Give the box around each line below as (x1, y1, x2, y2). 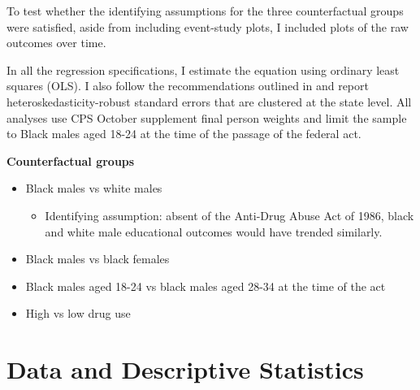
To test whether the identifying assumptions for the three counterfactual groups (6, 2, 404, 19)
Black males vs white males (25, 180, 162, 197)
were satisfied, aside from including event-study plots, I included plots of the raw (6, 18, 409, 35)
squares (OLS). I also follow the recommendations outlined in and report (6, 77, 369, 94)
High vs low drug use (25, 305, 131, 322)
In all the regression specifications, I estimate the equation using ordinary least (6, 61, 400, 78)
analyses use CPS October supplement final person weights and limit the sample (6, 109, 407, 126)
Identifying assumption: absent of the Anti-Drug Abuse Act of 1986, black (45, 206, 414, 223)
